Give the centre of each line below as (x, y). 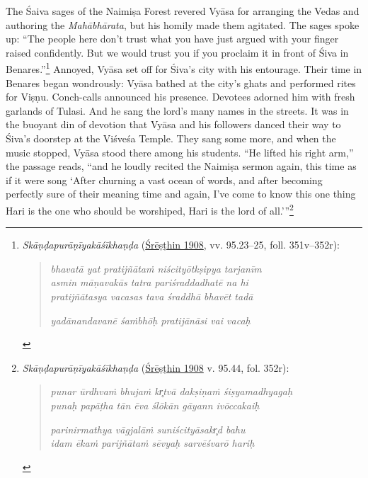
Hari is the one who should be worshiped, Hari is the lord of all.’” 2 (150, 209)
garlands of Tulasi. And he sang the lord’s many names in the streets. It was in (177, 110)
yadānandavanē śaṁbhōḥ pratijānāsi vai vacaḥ (150, 320)
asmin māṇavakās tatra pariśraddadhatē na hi (149, 282)
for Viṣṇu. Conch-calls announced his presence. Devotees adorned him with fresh (180, 97)
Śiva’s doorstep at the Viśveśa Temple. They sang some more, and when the (171, 138)
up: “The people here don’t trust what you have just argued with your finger (172, 39)
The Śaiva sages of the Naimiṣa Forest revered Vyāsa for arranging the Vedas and (183, 11)
